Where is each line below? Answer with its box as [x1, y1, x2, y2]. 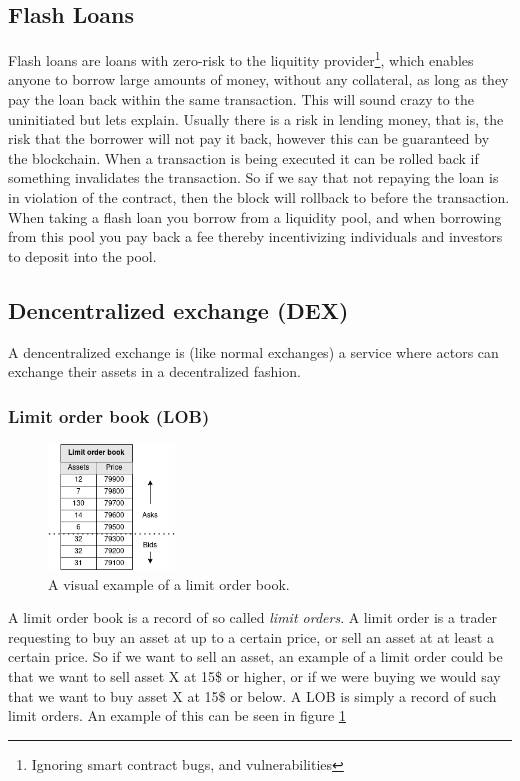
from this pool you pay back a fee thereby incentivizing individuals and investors [8, 226, 503, 247]
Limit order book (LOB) [8, 403, 210, 428]
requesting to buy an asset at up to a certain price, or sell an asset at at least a [8, 626, 494, 647]
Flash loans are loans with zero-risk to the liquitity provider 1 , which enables [8, 47, 474, 70]
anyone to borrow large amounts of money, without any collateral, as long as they [8, 69, 509, 90]
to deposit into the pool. [8, 245, 157, 266]
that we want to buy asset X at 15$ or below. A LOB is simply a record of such [8, 685, 497, 706]
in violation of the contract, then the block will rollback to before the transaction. [8, 187, 510, 208]
